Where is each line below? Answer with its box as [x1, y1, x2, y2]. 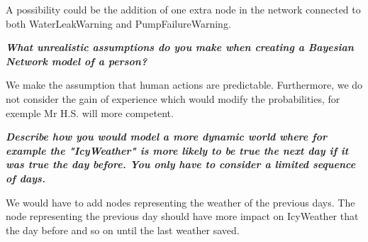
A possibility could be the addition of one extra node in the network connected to [6, 2, 361, 16]
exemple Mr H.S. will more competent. [6, 105, 174, 120]
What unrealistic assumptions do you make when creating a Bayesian [6, 40, 354, 55]
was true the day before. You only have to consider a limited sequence [6, 157, 356, 172]
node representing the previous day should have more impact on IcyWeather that [6, 209, 359, 224]
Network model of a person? [6, 53, 147, 68]
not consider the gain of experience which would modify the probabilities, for [6, 91, 340, 106]
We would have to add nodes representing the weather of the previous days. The [6, 194, 355, 209]
